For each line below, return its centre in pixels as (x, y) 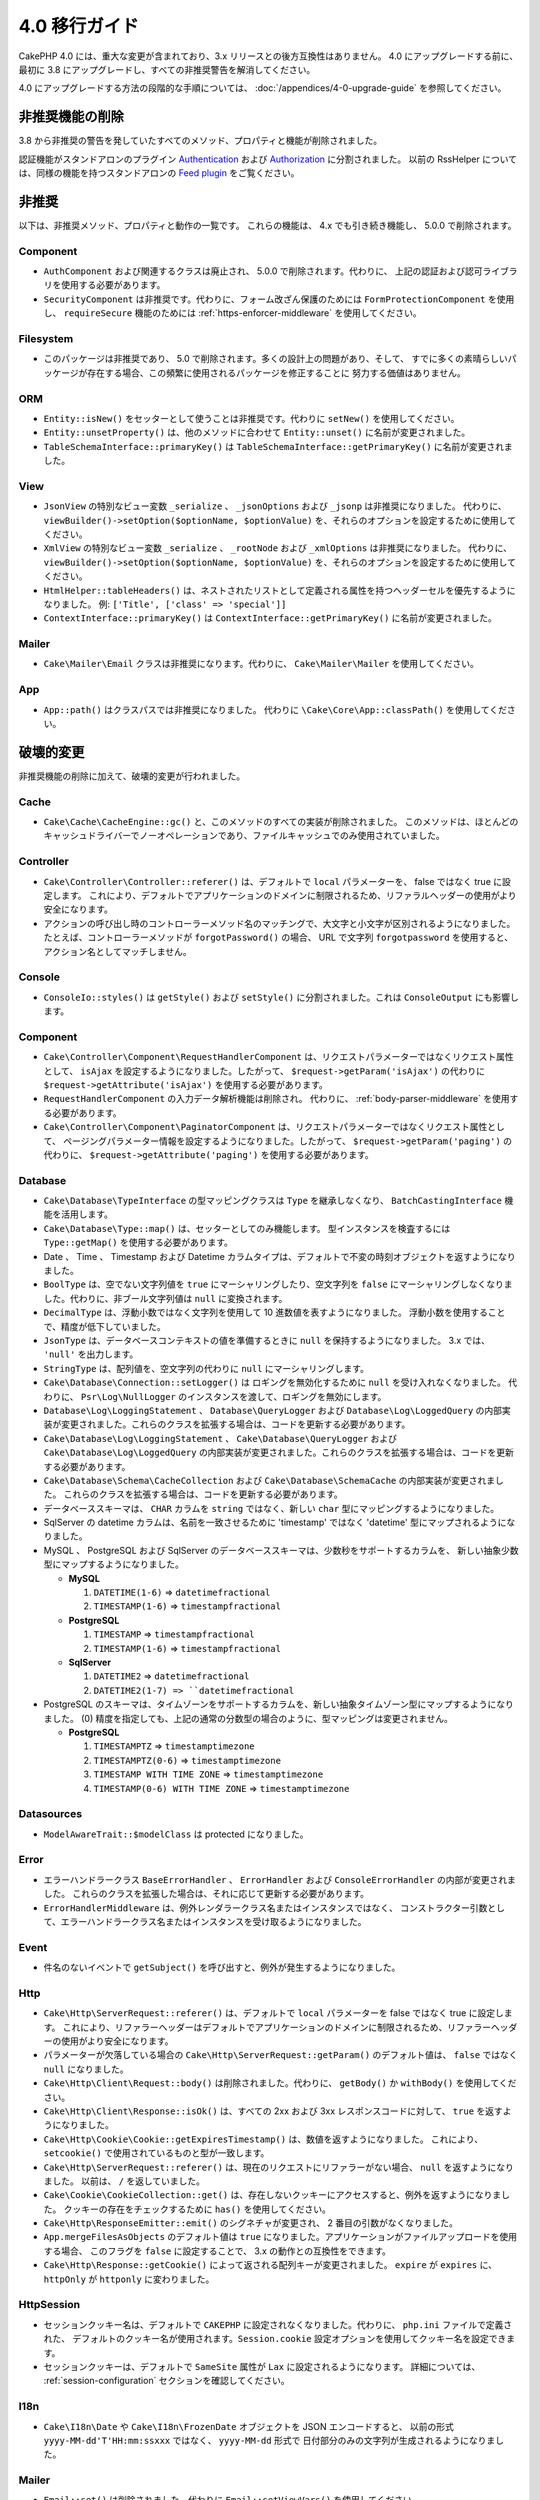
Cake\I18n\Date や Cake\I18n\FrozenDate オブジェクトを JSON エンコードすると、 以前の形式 (248, 2426)
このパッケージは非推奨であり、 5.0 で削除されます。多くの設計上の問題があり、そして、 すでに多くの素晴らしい (276, 359)
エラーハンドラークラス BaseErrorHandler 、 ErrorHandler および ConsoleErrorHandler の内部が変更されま (280, 1879)
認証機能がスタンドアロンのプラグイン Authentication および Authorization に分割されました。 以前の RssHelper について (267, 159)
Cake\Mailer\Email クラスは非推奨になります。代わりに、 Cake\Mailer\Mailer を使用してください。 (261, 664)
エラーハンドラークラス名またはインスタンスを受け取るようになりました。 (213, 1921)
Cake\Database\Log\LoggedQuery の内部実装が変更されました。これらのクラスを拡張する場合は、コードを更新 (279, 1452)
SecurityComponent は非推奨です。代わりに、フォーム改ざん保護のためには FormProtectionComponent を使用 (279, 299)
